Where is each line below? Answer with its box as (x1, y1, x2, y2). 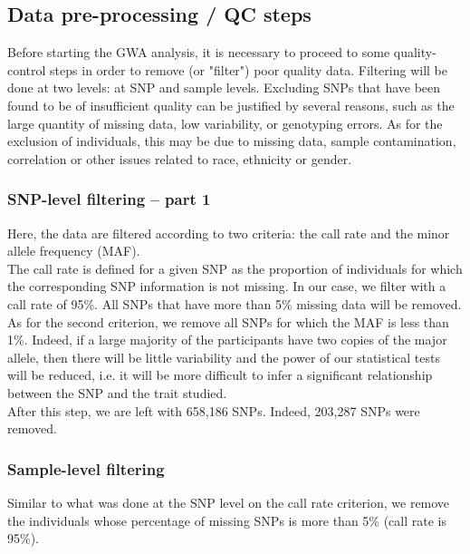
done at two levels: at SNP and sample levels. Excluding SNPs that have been (7, 78, 441, 97)
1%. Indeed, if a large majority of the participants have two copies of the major (7, 330, 447, 349)
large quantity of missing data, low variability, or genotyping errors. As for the (7, 113, 443, 132)
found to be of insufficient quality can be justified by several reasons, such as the (7, 95, 455, 114)
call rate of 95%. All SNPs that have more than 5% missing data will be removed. (7, 294, 462, 313)
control (7, 60, 46, 79)
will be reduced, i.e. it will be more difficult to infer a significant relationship (7, 365, 433, 384)
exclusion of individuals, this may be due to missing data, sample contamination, (7, 131, 456, 151)
